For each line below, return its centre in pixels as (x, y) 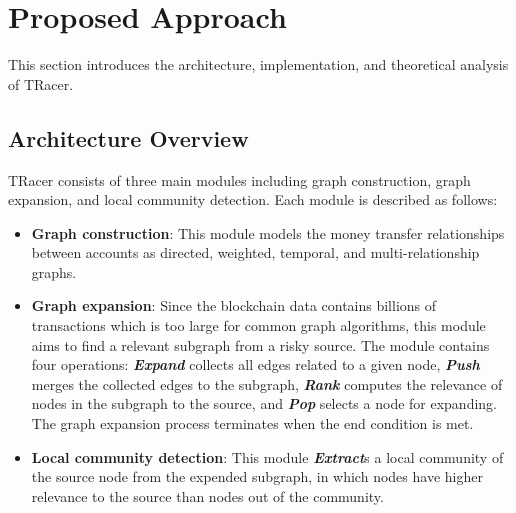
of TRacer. (41, 83)
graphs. (54, 271)
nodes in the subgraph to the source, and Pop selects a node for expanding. (264, 403)
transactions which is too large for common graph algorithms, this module (258, 325)
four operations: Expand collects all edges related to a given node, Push (255, 364)
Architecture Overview (128, 137)
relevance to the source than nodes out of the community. (207, 495)
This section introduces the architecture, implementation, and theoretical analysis (258, 64)
